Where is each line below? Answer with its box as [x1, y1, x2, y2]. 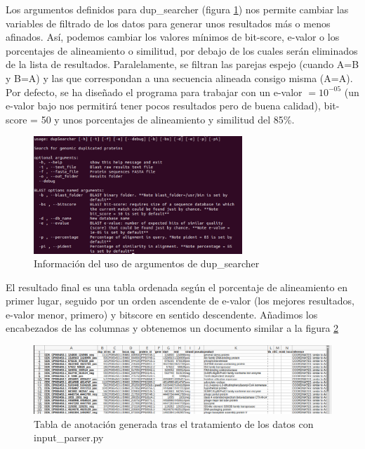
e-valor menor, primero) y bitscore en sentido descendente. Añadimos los [6, 307, 318, 321]
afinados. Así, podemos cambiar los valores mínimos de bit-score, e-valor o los [6, 29, 340, 44]
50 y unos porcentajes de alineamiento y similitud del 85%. [41, 112, 295, 126]
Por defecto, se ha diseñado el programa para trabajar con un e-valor [6, 84, 303, 99]
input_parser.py [34, 430, 104, 445]
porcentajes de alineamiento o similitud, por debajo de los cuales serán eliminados [6, 43, 358, 58]
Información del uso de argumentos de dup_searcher [34, 256, 260, 271]
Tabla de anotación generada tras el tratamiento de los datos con [34, 416, 314, 431]
